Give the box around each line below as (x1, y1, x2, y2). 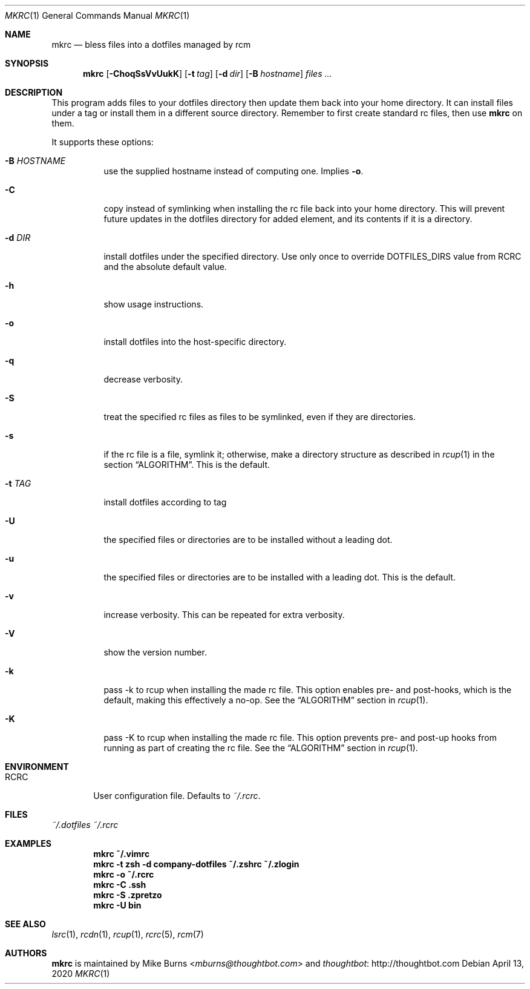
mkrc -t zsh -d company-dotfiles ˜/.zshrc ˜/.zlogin (93, 859, 299, 869)
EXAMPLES (5, 838, 51, 849)
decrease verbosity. (103, 374, 183, 384)
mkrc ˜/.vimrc (93, 849, 150, 859)
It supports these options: (51, 137, 154, 147)
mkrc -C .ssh (93, 879, 146, 890)
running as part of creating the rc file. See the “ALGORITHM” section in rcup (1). (103, 743, 418, 753)
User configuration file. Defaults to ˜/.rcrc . (93, 790, 261, 801)
